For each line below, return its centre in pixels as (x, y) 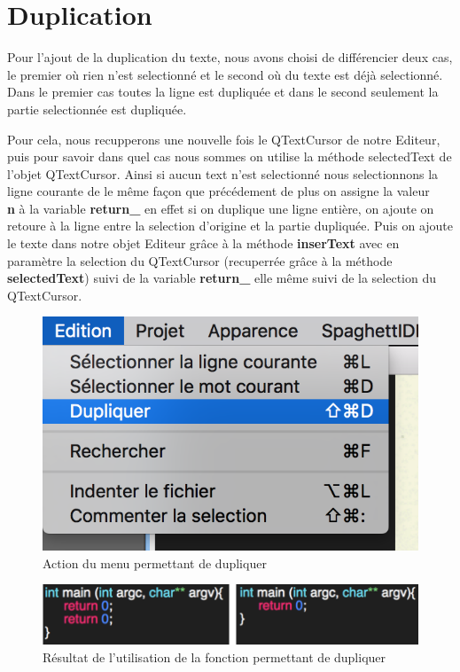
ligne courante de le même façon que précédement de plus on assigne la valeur (218, 191)
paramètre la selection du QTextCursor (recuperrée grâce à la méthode (200, 260)
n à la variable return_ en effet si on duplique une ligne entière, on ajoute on (221, 208)
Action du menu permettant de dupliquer (155, 563)
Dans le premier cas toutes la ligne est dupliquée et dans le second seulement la (223, 92)
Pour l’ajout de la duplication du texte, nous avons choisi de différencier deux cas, (230, 57)
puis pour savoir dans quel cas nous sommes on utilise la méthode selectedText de (230, 156)
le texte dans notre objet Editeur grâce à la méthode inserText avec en (203, 243)
